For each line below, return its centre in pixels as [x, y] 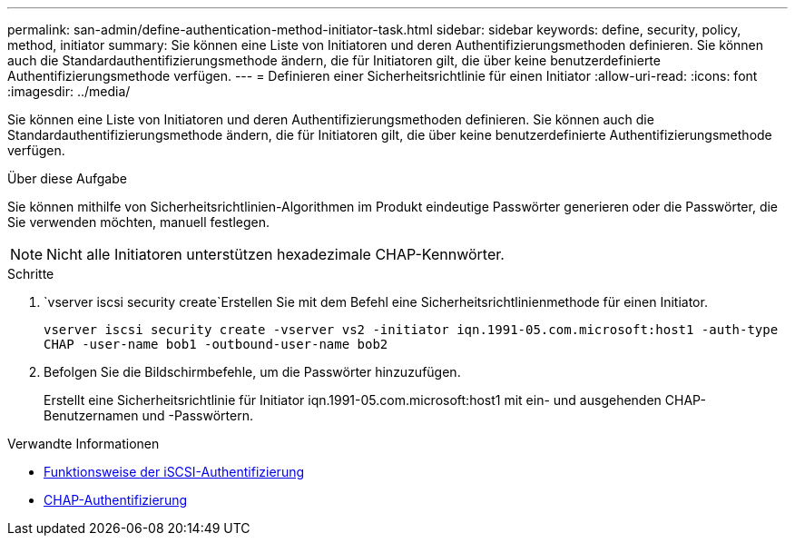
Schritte [31, 274]
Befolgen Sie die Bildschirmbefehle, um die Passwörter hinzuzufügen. [252, 372]
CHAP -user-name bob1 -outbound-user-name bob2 [216, 344]
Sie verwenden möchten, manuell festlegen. [139, 222]
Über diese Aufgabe [67, 178]
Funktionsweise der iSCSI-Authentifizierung [174, 472]
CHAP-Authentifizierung [116, 500]
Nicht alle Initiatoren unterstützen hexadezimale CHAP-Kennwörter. [275, 254]
